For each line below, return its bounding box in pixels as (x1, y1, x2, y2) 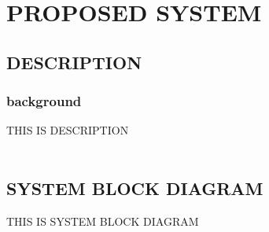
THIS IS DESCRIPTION (6, 122, 129, 138)
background (6, 91, 82, 111)
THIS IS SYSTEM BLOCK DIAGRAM (6, 212, 199, 229)
